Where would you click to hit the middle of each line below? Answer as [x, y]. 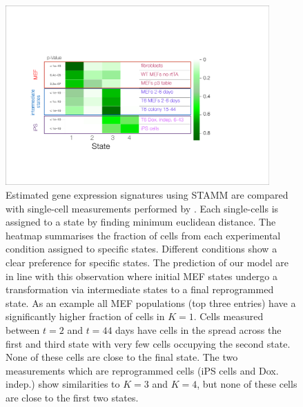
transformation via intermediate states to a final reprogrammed [140, 289]
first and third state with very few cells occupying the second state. [148, 343]
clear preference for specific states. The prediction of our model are [147, 262]
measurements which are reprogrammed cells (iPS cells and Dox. [142, 370]
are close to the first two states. [72, 397]
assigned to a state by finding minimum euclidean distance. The [141, 222]
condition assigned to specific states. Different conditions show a [141, 249]
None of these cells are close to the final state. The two [122, 357]
